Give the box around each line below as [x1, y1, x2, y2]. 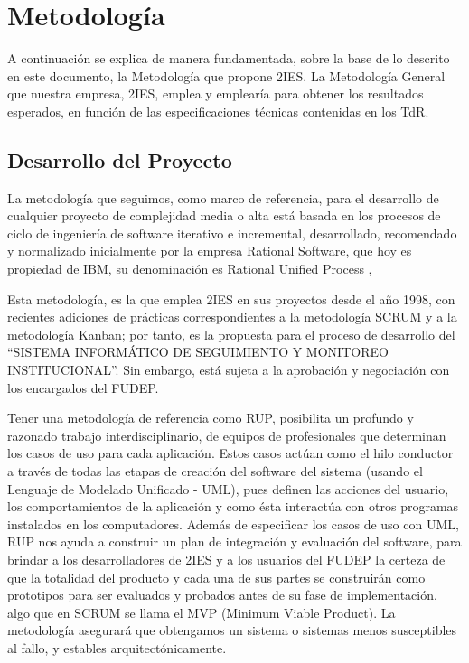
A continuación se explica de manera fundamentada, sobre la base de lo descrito [7, 49, 450, 68]
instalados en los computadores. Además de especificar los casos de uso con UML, [7, 514, 459, 533]
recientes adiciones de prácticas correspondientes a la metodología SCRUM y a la [7, 307, 457, 326]
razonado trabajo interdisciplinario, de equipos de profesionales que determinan [7, 425, 446, 444]
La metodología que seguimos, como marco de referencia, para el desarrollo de [7, 188, 439, 207]
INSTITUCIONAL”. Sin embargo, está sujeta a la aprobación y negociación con [7, 360, 450, 379]
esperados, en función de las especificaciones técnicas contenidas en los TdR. [7, 101, 429, 120]
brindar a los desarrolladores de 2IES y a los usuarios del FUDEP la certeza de [7, 549, 446, 568]
